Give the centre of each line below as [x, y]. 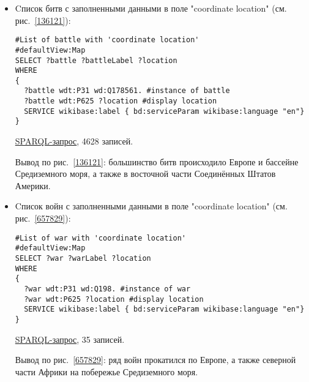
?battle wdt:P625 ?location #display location [121, 101]
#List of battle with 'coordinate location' [107, 40]
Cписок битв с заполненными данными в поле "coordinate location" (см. [151, 8]
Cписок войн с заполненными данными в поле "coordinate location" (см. [151, 206]
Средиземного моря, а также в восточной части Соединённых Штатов [145, 174]
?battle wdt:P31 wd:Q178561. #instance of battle [127, 91]
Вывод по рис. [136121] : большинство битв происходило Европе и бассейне [157, 161]
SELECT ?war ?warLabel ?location [83, 258]
